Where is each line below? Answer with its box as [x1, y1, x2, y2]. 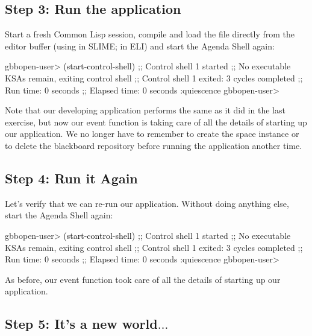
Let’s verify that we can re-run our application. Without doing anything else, [5, 197, 289, 209]
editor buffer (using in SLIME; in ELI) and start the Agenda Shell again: [5, 39, 275, 52]
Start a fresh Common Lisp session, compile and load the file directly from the [5, 28, 295, 40]
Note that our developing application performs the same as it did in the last [5, 104, 285, 116]
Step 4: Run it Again [5, 168, 138, 187]
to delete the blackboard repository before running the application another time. [5, 139, 302, 151]
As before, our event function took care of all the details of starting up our [5, 273, 281, 285]
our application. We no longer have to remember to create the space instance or [5, 127, 299, 140]
